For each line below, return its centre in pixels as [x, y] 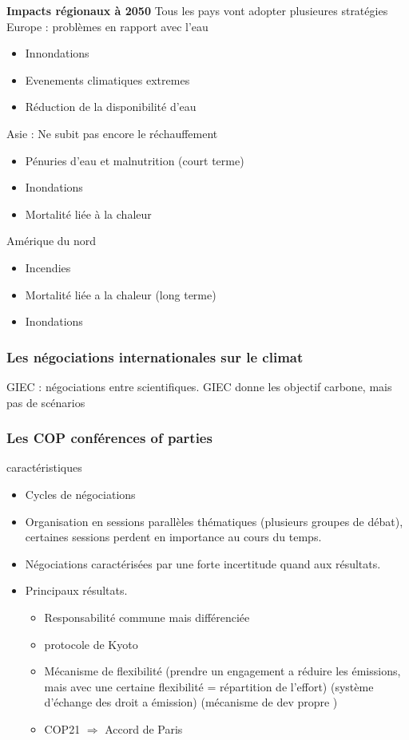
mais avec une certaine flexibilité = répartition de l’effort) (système [209, 686]
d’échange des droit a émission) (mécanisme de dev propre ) [191, 702]
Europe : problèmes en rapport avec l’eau [107, 26]
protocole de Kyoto [91, 644]
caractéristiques [44, 467]
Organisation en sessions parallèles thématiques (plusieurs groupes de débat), [214, 521]
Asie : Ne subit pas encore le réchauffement [112, 133]
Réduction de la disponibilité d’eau [111, 107]
